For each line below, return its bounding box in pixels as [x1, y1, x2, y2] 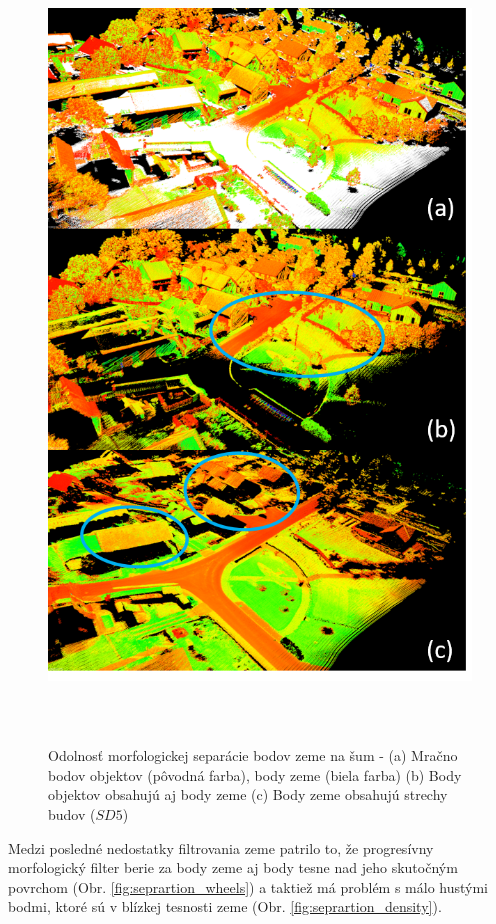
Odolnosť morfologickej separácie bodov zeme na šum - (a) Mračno [48, 745, 458, 766]
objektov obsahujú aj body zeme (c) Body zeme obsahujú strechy [48, 784, 448, 805]
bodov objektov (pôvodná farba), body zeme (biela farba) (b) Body [48, 764, 462, 785]
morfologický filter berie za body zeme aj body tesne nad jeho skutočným [8, 857, 458, 878]
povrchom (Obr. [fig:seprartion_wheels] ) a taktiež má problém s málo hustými [8, 876, 489, 897]
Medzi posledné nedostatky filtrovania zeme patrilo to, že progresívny [8, 837, 434, 858]
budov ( [48, 804, 96, 825]
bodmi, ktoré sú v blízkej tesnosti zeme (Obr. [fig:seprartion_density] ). [8, 896, 442, 917]
